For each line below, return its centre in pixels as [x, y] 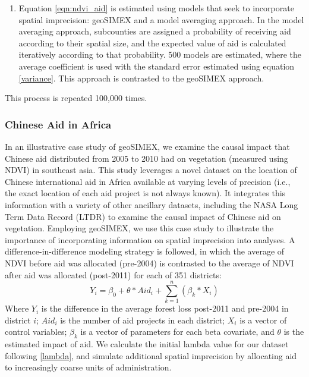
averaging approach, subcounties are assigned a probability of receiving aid [155, 31]
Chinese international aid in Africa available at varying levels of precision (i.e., [148, 181]
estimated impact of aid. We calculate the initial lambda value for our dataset [147, 344]
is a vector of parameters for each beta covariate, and [177, 332]
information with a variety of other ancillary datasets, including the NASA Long [152, 204]
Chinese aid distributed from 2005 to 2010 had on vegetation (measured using [146, 158]
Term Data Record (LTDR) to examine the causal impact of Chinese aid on [143, 216]
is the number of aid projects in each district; [143, 320]
